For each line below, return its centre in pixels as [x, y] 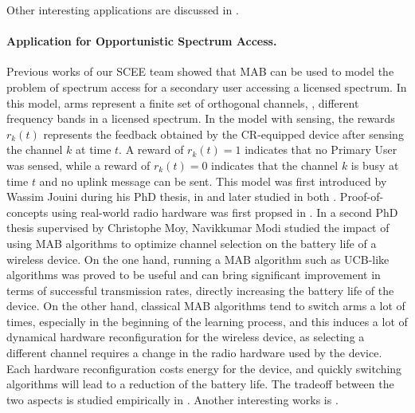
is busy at [375, 165]
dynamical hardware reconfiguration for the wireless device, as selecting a [186, 337]
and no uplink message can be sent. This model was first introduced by [213, 181]
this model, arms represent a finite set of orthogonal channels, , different [183, 102]
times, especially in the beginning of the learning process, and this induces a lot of [207, 321]
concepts [27, 212]
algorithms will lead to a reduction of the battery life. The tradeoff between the [200, 384]
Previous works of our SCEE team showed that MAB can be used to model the [200, 71]
